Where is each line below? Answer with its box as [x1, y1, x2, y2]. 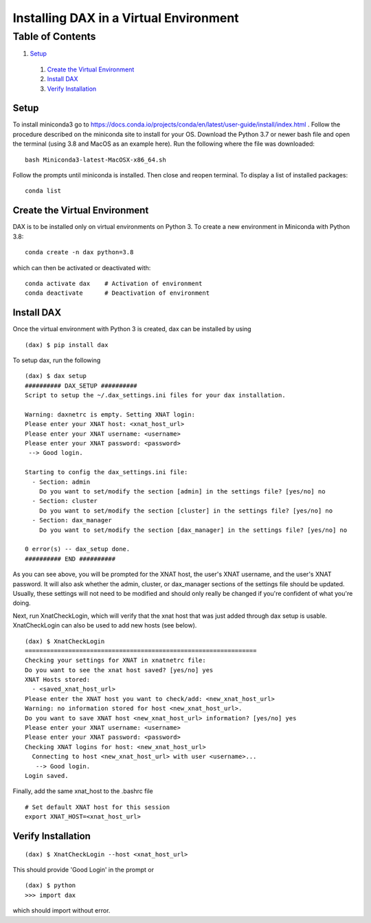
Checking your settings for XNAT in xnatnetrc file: [25, 656, 206, 665]
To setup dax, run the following [12, 356, 101, 364]
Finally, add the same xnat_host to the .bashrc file [12, 787, 154, 795]
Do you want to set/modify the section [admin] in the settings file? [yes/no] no [38, 488, 326, 496]
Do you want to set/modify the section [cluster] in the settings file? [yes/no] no [38, 507, 333, 515]
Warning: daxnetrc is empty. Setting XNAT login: [25, 410, 196, 419]
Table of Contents [12, 30, 96, 43]
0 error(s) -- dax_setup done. [25, 545, 131, 553]
